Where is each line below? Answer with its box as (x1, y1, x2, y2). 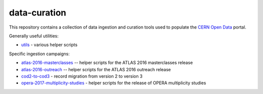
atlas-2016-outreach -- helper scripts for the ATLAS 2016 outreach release (21, 66, 171, 72)
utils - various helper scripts (21, 42, 78, 48)
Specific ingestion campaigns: (9, 51, 70, 57)
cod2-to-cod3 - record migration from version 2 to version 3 (21, 73, 143, 79)
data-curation (9, 7, 67, 18)
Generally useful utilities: (9, 33, 59, 39)
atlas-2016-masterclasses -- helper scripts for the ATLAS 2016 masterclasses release (21, 60, 193, 65)
